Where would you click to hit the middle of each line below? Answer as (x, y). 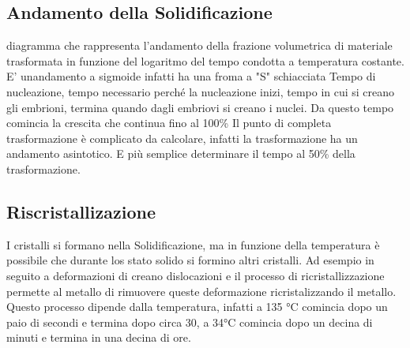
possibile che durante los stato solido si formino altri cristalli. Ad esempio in (190, 260)
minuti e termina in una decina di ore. (99, 337)
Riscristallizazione (81, 211)
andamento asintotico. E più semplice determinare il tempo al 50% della (181, 153)
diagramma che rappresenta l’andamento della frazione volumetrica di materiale (199, 45)
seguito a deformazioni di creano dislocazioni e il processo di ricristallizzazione (196, 275)
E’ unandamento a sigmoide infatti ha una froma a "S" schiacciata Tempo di (191, 76)
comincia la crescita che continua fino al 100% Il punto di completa (169, 123)
